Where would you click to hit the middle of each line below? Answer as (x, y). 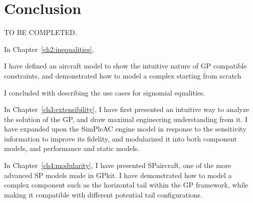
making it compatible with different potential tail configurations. (103, 194)
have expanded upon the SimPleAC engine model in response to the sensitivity (125, 129)
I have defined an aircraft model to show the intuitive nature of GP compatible (125, 66)
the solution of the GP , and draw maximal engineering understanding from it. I (126, 119)
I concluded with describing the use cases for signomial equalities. (105, 92)
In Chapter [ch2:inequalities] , (49, 49)
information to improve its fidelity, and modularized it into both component (120, 138)
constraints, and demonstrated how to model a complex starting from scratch (123, 75)
